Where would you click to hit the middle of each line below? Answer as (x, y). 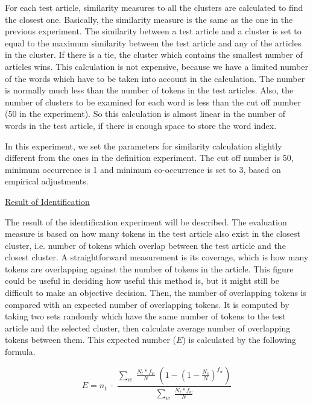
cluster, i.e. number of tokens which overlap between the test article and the (145, 245)
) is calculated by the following (239, 340)
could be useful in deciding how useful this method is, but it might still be (142, 281)
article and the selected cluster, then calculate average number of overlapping (148, 328)
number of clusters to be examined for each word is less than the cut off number (153, 102)
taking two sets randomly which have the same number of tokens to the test (145, 316)
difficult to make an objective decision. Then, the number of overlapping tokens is (156, 293)
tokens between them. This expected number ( (91, 340)
